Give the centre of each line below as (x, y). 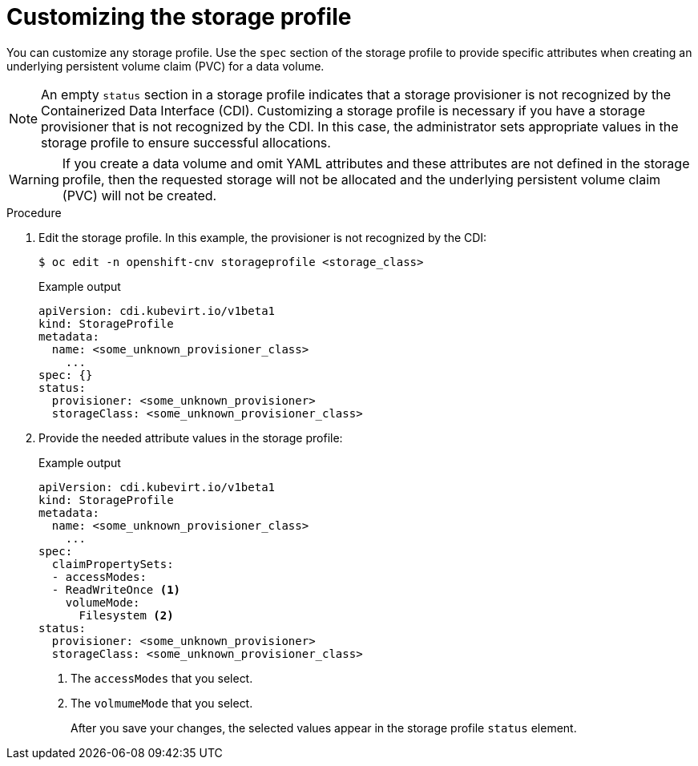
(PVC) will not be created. (139, 195)
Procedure (34, 212)
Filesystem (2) (126, 615)
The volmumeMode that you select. (162, 703)
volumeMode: (103, 602)
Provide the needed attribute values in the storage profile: (191, 437)
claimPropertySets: (113, 564)
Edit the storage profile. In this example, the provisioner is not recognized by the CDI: (263, 237)
